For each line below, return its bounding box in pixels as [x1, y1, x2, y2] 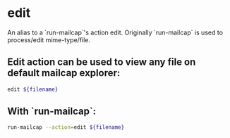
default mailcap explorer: [7, 67, 121, 79]
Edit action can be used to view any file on [7, 56, 196, 68]
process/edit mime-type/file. [7, 35, 90, 44]
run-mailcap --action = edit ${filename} [7, 124, 125, 131]
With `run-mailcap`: [7, 106, 97, 118]
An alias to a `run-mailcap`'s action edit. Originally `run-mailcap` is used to [7, 28, 224, 37]
